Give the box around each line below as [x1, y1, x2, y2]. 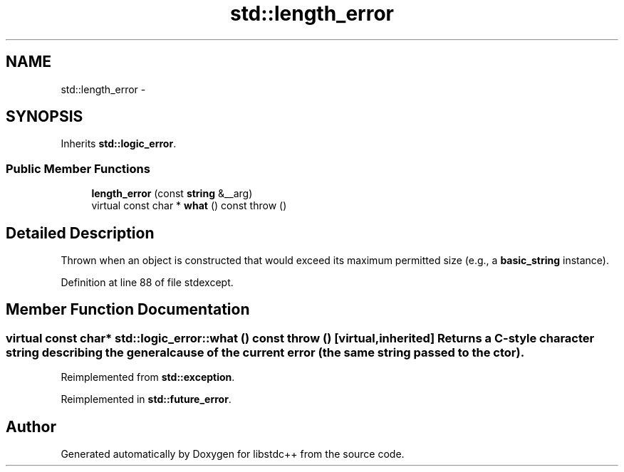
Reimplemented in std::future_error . [61, 393, 232, 406]
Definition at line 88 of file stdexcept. [61, 276, 234, 289]
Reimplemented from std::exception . [61, 371, 235, 384]
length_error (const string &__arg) [91, 187, 253, 200]
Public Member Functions [6, 161, 150, 176]
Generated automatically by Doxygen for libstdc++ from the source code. [61, 448, 405, 461]
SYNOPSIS [6, 107, 83, 126]
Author [6, 417, 56, 436]
